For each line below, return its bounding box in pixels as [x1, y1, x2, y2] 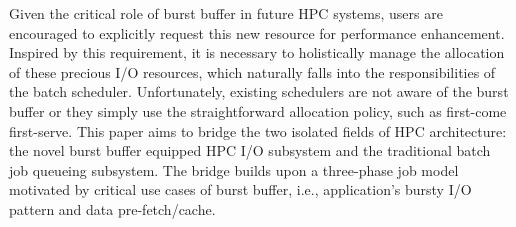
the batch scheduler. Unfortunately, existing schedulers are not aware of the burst [9, 81, 509, 102]
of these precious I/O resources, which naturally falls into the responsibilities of [9, 61, 496, 82]
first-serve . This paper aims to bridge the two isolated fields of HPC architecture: [9, 120, 507, 141]
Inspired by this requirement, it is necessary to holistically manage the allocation [9, 42, 505, 63]
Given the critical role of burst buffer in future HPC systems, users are [9, 3, 443, 23]
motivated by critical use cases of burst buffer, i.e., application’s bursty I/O [9, 179, 472, 200]
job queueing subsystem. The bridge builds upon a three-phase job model [9, 159, 459, 180]
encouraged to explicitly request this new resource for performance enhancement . [9, 22, 505, 43]
